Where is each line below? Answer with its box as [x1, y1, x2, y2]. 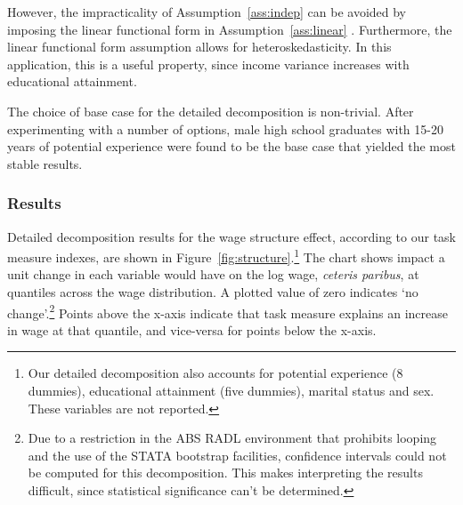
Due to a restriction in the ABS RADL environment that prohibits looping [28, 429, 437, 447]
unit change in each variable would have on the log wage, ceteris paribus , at [7, 265, 419, 284]
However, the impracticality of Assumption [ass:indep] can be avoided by [7, 3, 407, 20]
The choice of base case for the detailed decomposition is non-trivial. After [7, 101, 414, 120]
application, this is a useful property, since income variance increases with [7, 54, 410, 73]
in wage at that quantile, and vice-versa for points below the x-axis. [7, 320, 377, 339]
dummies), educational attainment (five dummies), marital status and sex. [28, 381, 435, 400]
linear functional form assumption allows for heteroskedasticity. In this [7, 37, 392, 56]
